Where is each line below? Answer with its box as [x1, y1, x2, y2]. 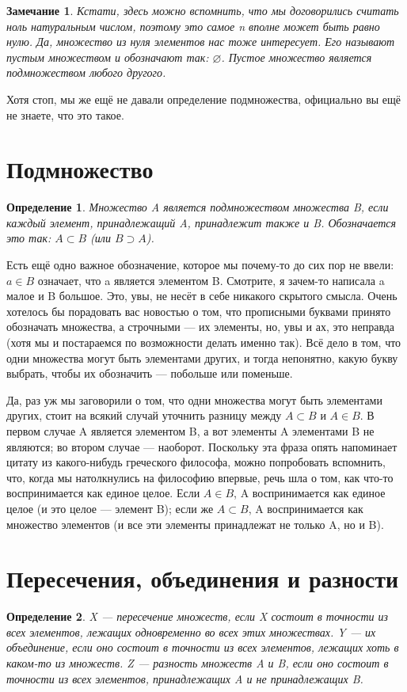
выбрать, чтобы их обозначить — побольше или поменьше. [6, 365, 293, 382]
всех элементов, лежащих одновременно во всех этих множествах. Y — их [6, 623, 376, 640]
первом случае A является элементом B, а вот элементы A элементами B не [6, 423, 375, 439]
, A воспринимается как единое [234, 485, 386, 501]
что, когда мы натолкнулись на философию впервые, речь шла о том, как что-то [6, 469, 394, 485]
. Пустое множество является [221, 48, 372, 65]
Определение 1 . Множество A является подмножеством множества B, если [6, 199, 389, 215]
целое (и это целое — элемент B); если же [6, 500, 214, 516]
